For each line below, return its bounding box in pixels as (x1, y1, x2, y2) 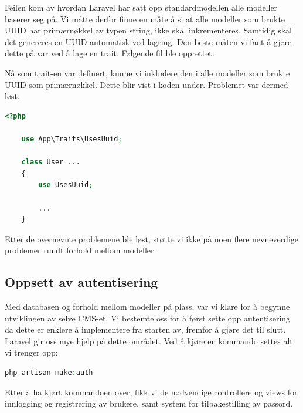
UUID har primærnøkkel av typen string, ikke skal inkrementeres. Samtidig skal (5, 24, 292, 36)
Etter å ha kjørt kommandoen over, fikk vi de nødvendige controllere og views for (5, 385, 298, 398)
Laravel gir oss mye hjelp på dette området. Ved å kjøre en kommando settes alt (5, 334, 293, 347)
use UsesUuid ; (38, 181, 93, 189)
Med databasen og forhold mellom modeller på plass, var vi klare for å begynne (5, 300, 290, 313)
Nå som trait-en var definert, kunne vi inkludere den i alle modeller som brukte (5, 66, 290, 79)
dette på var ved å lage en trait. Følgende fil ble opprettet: (5, 47, 215, 59)
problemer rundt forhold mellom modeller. (5, 244, 156, 256)
